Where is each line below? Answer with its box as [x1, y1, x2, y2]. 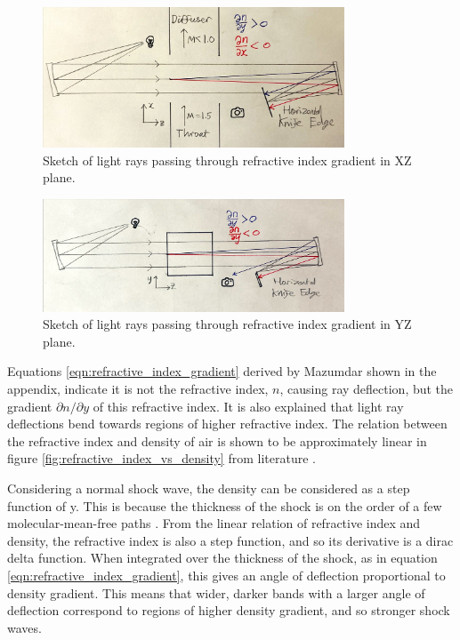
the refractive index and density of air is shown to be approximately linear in [7, 431, 427, 450]
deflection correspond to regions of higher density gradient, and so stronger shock [7, 601, 450, 620]
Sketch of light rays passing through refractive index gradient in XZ [43, 150, 412, 169]
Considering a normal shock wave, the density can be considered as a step [7, 478, 410, 497]
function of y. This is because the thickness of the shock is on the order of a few [7, 496, 442, 515]
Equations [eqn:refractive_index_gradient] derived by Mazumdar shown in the [7, 362, 437, 380]
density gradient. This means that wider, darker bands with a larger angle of [7, 583, 425, 602]
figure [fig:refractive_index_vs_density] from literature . [7, 449, 316, 468]
